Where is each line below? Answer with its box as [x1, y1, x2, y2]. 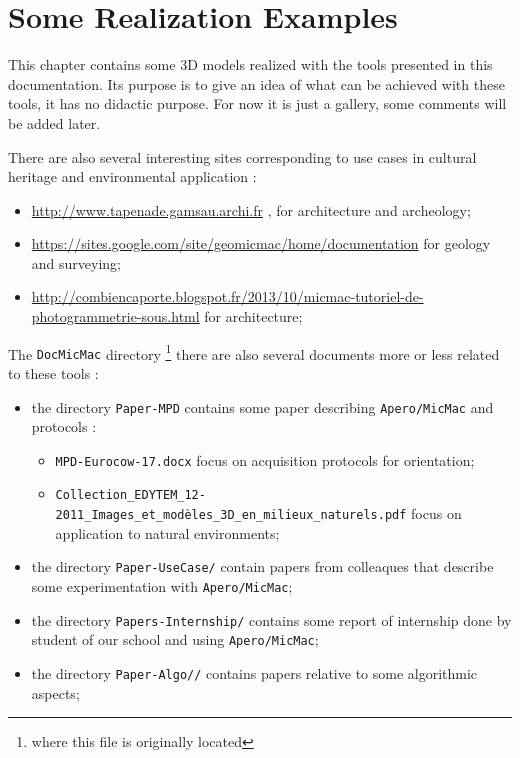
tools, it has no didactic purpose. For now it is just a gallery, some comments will [8, 93, 507, 114]
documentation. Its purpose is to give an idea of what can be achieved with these [8, 73, 505, 94]
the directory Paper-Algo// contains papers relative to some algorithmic [31, 663, 478, 683]
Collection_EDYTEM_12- [55, 488, 206, 503]
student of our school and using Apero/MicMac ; [31, 629, 319, 650]
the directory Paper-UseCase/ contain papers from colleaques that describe [31, 556, 494, 577]
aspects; [31, 682, 80, 703]
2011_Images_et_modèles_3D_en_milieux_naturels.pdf [55, 508, 407, 523]
